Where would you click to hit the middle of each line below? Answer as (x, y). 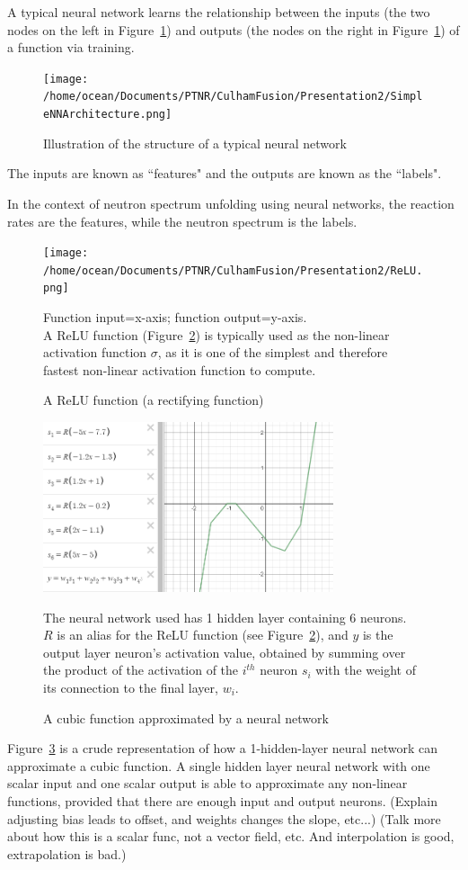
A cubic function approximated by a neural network (186, 718)
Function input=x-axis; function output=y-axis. (175, 317)
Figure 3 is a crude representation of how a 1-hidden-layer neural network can (222, 748)
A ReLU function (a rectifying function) (154, 400)
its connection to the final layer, (131, 687)
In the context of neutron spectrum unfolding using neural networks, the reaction (231, 203)
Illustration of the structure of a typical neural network (195, 143)
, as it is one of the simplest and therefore (273, 352)
